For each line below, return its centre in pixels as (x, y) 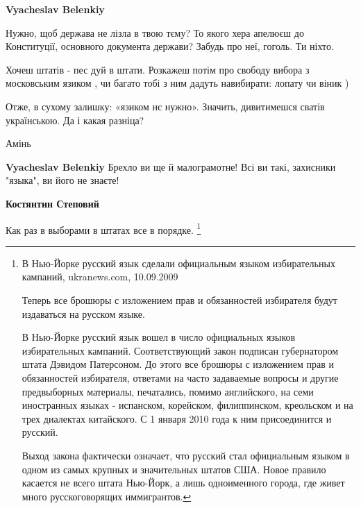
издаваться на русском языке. (83, 313)
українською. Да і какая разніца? (75, 120)
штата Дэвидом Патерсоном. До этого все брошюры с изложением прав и (178, 364)
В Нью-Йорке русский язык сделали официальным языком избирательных (178, 263)
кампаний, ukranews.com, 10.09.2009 (100, 277)
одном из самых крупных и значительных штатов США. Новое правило (174, 469)
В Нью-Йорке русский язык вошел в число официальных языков (159, 337)
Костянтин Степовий (52, 203)
